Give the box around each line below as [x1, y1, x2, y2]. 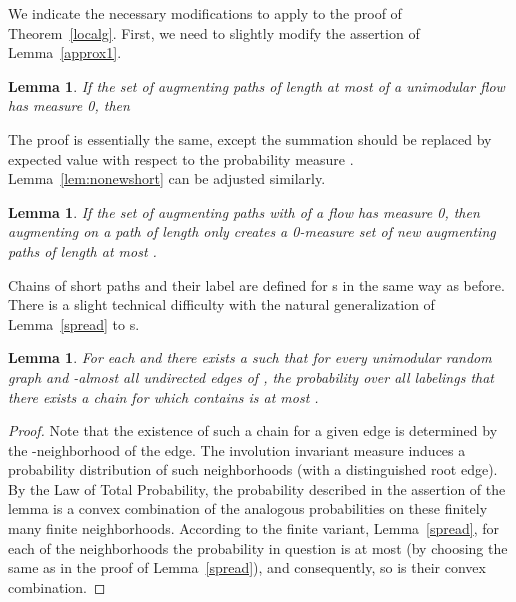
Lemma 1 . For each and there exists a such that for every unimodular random [8, 347, 492, 368]
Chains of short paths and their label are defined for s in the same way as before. [8, 274, 505, 295]
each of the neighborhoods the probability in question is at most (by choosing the [8, 537, 508, 558]
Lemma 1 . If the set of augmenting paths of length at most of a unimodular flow [8, 75, 505, 96]
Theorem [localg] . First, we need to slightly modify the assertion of [8, 22, 420, 43]
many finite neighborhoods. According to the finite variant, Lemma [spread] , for [8, 518, 499, 539]
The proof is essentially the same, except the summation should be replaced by [8, 128, 492, 149]
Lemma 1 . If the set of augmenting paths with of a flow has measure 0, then [8, 201, 480, 222]
